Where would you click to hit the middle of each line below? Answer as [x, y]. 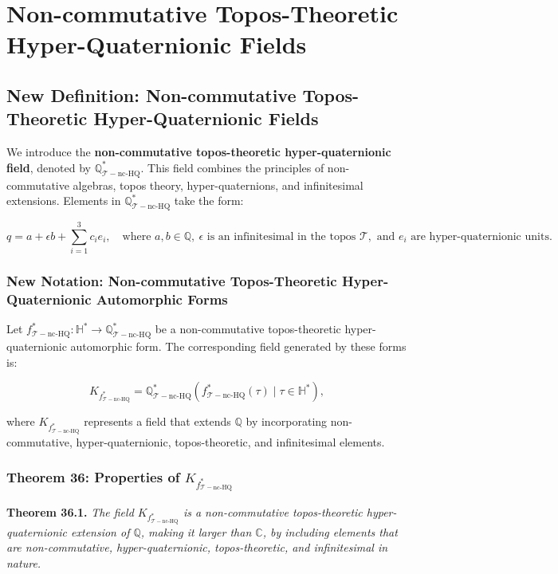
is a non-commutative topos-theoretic [273, 511]
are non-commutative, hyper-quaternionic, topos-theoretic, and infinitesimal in [197, 547]
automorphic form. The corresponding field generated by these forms [238, 346]
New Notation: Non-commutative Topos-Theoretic [172, 280]
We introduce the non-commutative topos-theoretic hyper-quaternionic [199, 152]
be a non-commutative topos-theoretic [248, 329]
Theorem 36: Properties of [93, 477]
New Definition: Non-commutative [151, 94]
